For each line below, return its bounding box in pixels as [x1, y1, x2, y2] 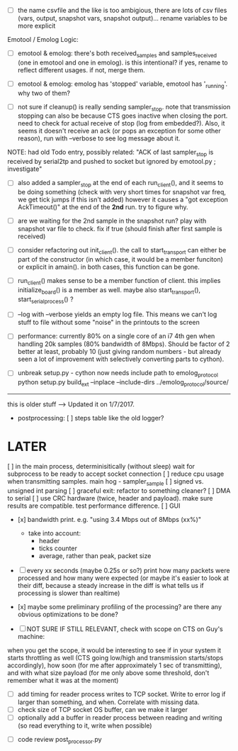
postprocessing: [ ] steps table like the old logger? [17, 414, 164, 423]
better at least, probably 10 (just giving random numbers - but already [17, 347, 222, 356]
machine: [17, 632, 45, 640]
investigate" [7, 165, 42, 173]
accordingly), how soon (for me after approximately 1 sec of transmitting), [7, 661, 222, 669]
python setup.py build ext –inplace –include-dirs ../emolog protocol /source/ [17, 378, 229, 389]
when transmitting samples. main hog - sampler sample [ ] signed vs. [7, 477, 204, 487]
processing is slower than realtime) [17, 589, 120, 597]
